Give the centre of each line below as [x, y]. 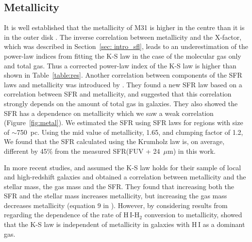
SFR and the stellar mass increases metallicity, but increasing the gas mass [116, 196]
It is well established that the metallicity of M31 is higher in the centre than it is [124, 27]
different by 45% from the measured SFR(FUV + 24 [82, 151]
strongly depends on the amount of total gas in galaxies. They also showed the [121, 103]
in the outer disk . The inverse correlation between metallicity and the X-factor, [123, 37]
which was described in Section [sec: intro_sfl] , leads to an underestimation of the [126, 46]
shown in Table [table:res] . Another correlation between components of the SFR [123, 75]
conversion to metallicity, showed [193, 215]
